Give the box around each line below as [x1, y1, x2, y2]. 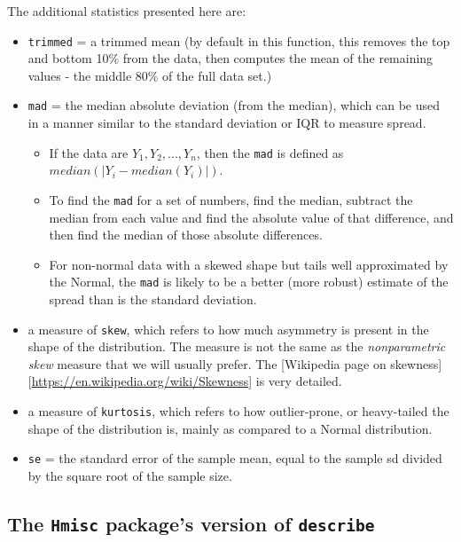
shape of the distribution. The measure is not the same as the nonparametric [27, 337, 446, 356]
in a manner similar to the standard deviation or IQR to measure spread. [27, 114, 426, 132]
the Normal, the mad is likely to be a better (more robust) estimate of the [49, 272, 449, 291]
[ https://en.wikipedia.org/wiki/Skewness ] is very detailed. [27, 372, 342, 390]
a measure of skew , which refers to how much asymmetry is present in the [27, 319, 429, 338]
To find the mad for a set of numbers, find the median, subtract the [49, 190, 413, 208]
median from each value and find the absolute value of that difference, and [49, 208, 454, 226]
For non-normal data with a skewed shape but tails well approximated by [49, 255, 449, 273]
